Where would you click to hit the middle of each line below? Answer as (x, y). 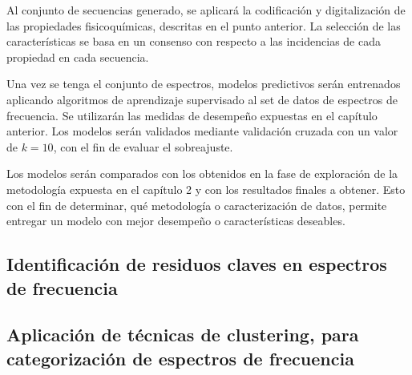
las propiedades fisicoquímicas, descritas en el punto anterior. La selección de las (204, 25)
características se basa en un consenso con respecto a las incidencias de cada (194, 41)
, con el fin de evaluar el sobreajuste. (143, 146)
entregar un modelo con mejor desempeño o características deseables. (176, 221)
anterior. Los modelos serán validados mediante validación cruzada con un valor (202, 131)
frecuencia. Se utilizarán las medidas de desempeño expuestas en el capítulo (192, 115)
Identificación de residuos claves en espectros (197, 264)
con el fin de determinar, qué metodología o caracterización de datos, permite (197, 205)
